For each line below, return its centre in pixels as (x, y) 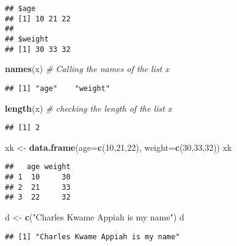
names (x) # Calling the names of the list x (87, 69)
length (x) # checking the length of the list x (89, 108)
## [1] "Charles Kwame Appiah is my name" (93, 237)
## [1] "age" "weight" (57, 88)
